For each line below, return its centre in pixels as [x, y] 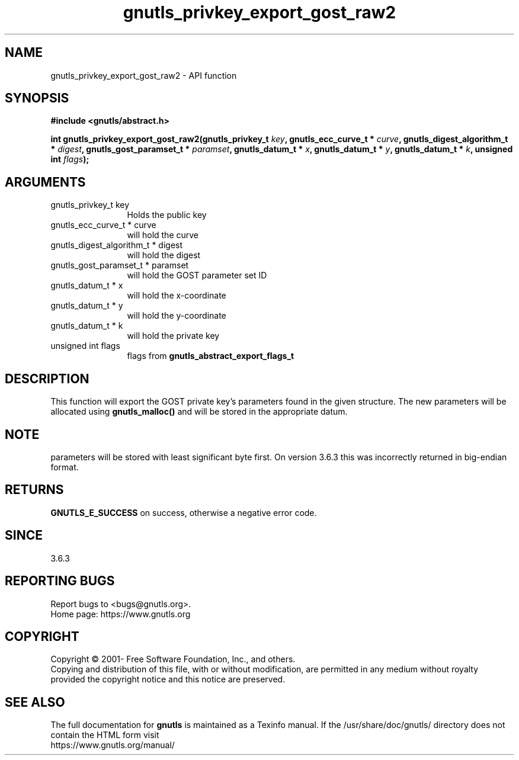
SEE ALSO [35, 702]
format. [65, 467]
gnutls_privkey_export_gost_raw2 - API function [144, 75]
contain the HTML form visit [105, 735]
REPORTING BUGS [60, 581]
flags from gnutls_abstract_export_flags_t [211, 356]
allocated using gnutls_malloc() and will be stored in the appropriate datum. [199, 412]
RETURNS [34, 490]
